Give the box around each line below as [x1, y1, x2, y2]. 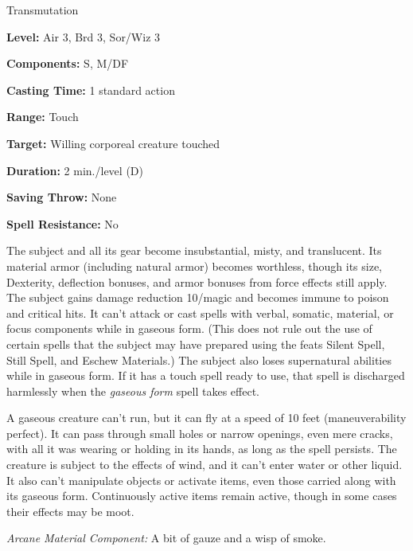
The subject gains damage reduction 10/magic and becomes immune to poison [6, 289, 389, 306]
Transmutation [6, 2, 79, 18]
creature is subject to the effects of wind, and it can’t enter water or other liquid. [6, 456, 403, 473]
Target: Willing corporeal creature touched [6, 135, 220, 151]
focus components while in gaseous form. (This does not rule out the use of [6, 320, 372, 337]
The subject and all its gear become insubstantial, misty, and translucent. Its [6, 242, 382, 259]
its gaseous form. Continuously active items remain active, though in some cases [6, 487, 397, 504]
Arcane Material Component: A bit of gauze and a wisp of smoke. [6, 530, 326, 546]
